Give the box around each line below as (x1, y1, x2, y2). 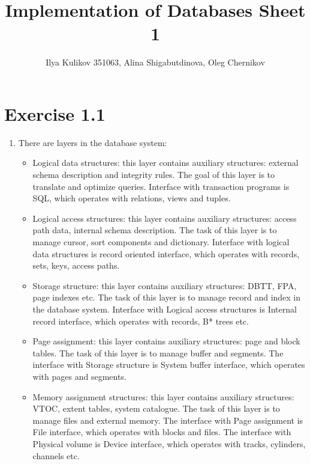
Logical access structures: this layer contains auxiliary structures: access (32, 212, 297, 224)
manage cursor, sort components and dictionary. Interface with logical (32, 236, 290, 248)
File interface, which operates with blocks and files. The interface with (32, 426, 291, 438)
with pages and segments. (32, 370, 127, 382)
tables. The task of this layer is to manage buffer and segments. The (32, 346, 284, 359)
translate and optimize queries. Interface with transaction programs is (32, 180, 290, 192)
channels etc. (32, 449, 80, 462)
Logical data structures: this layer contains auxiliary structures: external (32, 156, 299, 169)
